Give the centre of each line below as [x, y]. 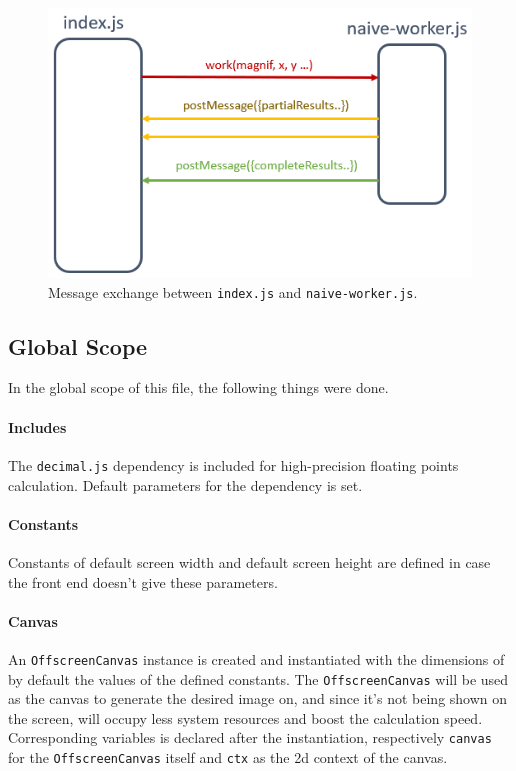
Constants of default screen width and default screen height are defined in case [249, 561]
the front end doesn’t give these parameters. [143, 581]
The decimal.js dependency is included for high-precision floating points [233, 464]
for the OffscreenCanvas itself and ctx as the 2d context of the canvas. [228, 757]
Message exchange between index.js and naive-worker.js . [233, 291]
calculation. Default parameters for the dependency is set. [185, 484]
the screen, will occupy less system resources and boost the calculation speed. [245, 717]
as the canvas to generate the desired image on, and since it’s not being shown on [258, 698]
